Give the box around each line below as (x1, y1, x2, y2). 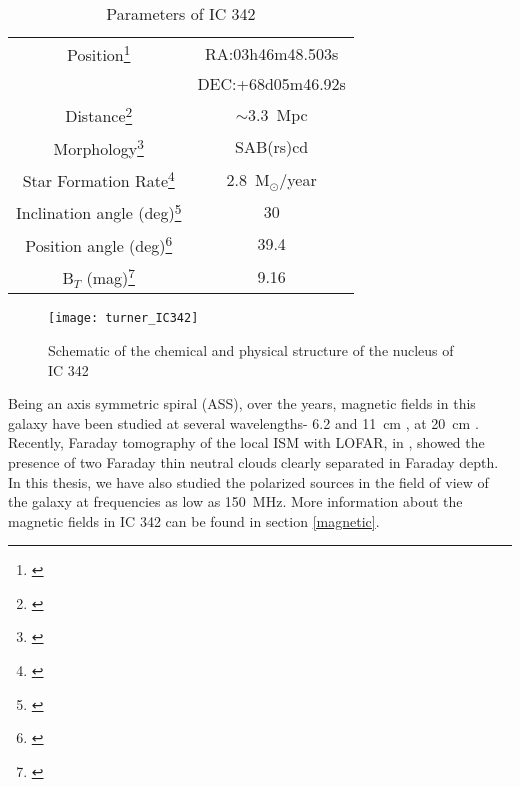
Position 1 (66, 40, 131, 67)
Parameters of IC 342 (106, 2, 256, 25)
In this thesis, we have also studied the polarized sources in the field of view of (8, 471, 489, 492)
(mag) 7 (86, 262, 135, 290)
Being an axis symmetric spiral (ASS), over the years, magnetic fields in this (8, 393, 476, 414)
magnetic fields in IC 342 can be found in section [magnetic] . (8, 510, 380, 531)
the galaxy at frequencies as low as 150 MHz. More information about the (8, 491, 463, 512)
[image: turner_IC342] (48, 311, 199, 326)
